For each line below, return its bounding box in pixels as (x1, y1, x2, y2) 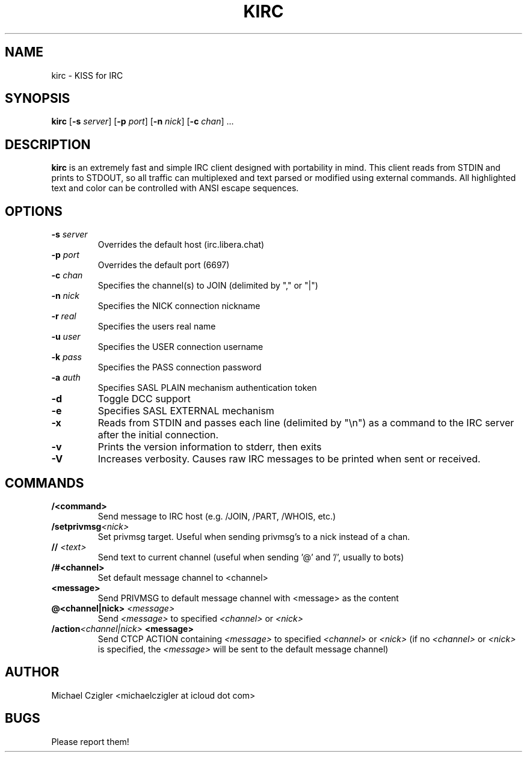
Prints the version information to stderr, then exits (97, 441, 322, 453)
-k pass (51, 352, 82, 363)
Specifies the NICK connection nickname (97, 301, 260, 311)
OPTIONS (5, 203, 63, 219)
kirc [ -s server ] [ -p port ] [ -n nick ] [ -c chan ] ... (51, 116, 234, 127)
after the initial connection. (97, 429, 219, 441)
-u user (51, 331, 81, 342)
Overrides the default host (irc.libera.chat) (97, 239, 265, 250)
